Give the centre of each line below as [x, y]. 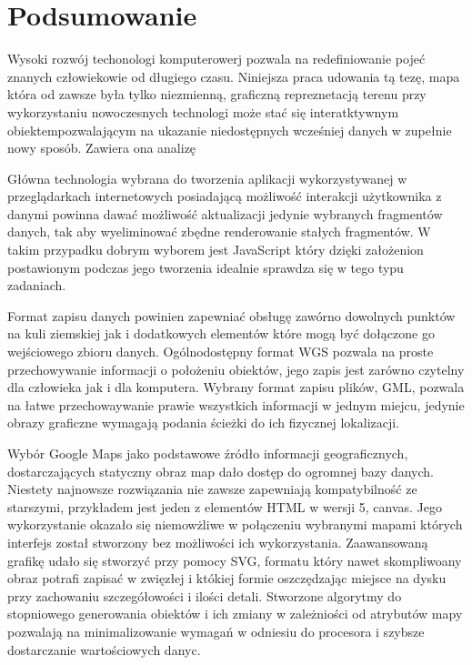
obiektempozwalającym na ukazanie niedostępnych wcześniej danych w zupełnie [230, 130]
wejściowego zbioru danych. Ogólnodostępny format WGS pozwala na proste [221, 352]
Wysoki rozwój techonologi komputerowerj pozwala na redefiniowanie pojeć [216, 59]
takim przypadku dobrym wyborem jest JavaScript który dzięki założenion [216, 250]
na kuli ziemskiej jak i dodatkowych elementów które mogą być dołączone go [221, 333]
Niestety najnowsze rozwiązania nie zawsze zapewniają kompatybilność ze [212, 489]
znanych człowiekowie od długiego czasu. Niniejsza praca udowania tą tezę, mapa [234, 76]
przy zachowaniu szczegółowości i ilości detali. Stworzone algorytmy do [205, 595]
